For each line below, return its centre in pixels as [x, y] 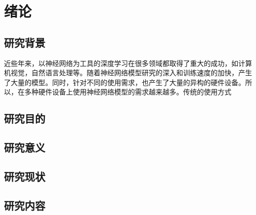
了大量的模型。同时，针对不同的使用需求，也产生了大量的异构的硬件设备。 [125, 82]
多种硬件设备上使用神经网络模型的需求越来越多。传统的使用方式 [128, 92]
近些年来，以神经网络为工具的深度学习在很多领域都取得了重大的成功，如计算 [128, 63]
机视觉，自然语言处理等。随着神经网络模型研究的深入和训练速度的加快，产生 [128, 73]
